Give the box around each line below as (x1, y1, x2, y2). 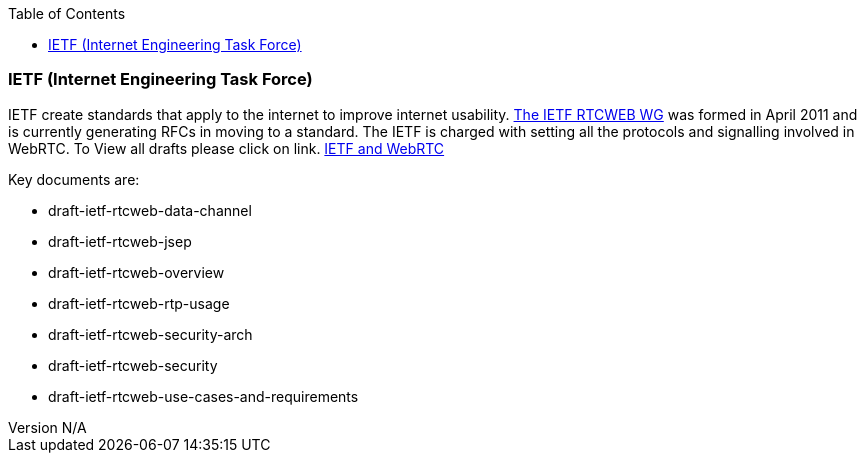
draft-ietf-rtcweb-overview (48, 263, 225, 281)
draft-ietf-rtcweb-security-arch (48, 325, 253, 343)
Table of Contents (8, 5, 126, 22)
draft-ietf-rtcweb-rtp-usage (48, 294, 230, 312)
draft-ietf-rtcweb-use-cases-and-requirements (48, 387, 359, 405)
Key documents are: (8, 170, 140, 188)
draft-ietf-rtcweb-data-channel (48, 201, 252, 219)
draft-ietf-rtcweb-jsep (48, 232, 192, 250)
